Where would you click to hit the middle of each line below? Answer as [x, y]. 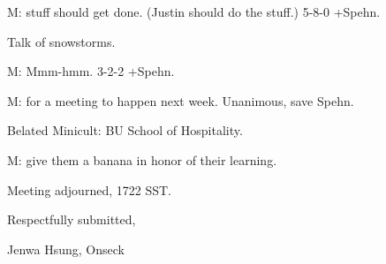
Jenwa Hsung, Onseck [66, 249]
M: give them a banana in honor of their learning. [142, 159]
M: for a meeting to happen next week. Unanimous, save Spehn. [181, 100]
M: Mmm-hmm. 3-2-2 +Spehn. [91, 71]
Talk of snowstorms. [61, 41]
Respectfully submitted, [72, 219]
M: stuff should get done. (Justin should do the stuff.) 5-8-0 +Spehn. [194, 11]
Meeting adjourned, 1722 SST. [89, 189]
